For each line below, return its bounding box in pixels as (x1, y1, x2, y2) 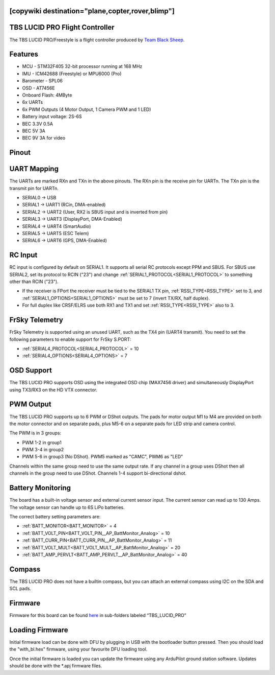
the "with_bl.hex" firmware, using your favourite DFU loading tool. (9, 646, 148, 653)
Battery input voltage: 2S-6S (22, 113, 82, 120)
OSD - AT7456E (22, 85, 56, 91)
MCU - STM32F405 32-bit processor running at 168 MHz (22, 63, 143, 69)
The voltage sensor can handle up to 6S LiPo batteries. (9, 504, 125, 510)
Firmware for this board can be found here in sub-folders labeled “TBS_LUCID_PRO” (9, 612, 186, 618)
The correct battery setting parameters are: (9, 514, 101, 520)
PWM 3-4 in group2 (22, 447, 64, 453)
